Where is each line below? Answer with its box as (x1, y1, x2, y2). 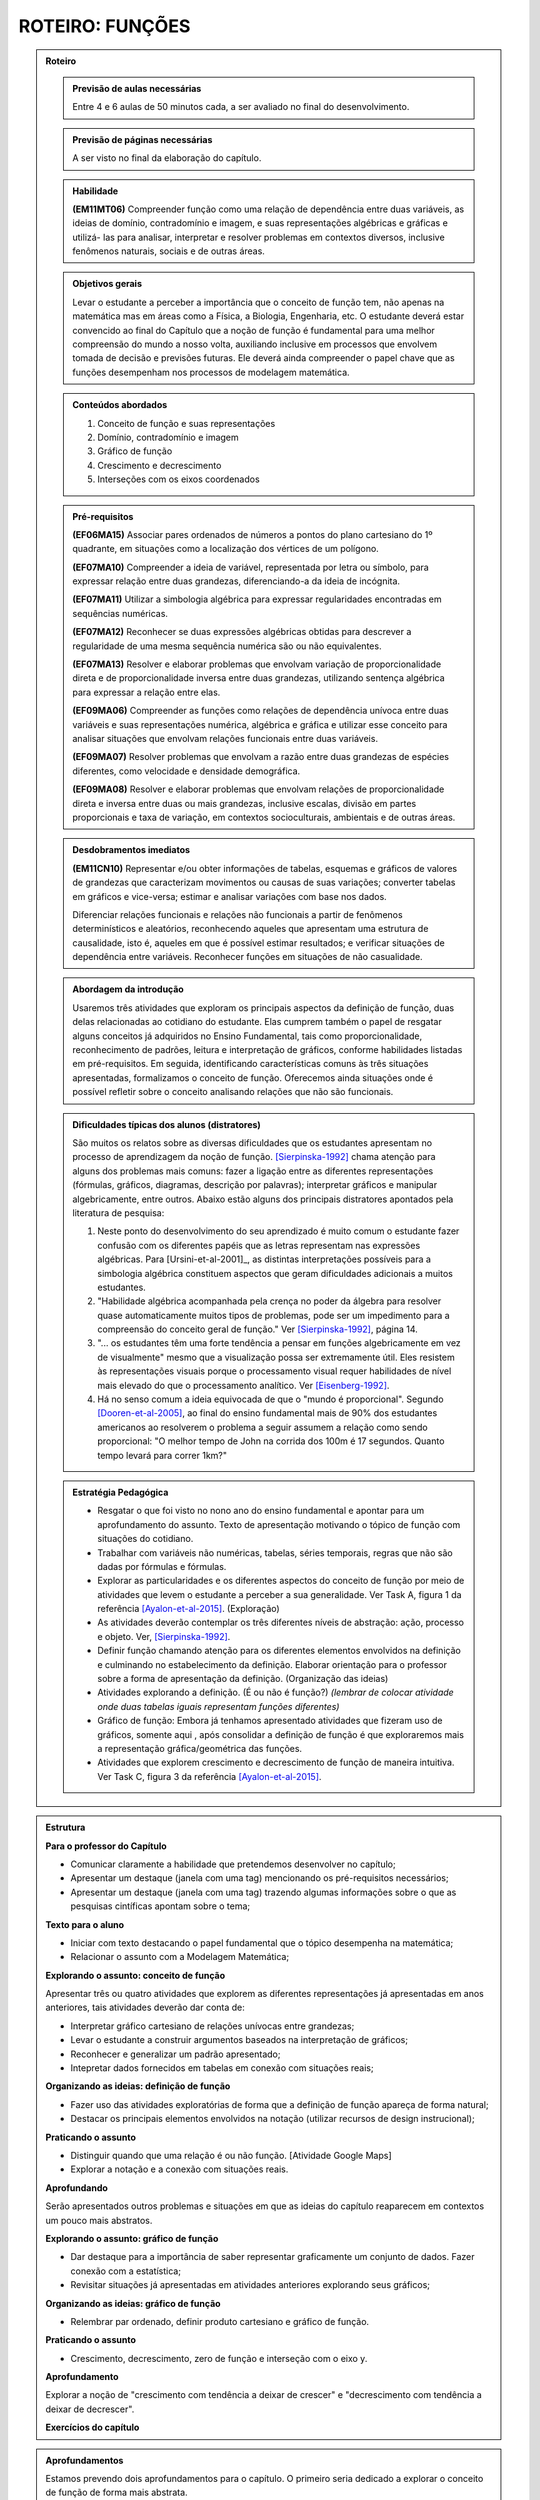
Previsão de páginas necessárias (72, 133, 213, 145)
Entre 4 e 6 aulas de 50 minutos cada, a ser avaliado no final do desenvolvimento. (72, 101, 410, 113)
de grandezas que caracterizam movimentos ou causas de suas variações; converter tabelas (72, 876, 456, 889)
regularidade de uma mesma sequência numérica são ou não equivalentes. (72, 640, 382, 652)
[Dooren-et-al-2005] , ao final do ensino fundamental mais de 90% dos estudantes (97, 1407, 438, 1419)
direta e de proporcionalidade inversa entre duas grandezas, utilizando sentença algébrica (72, 672, 445, 684)
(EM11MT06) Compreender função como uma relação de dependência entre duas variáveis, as (72, 203, 465, 215)
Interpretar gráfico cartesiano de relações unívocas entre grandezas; (70, 2020, 355, 2032)
